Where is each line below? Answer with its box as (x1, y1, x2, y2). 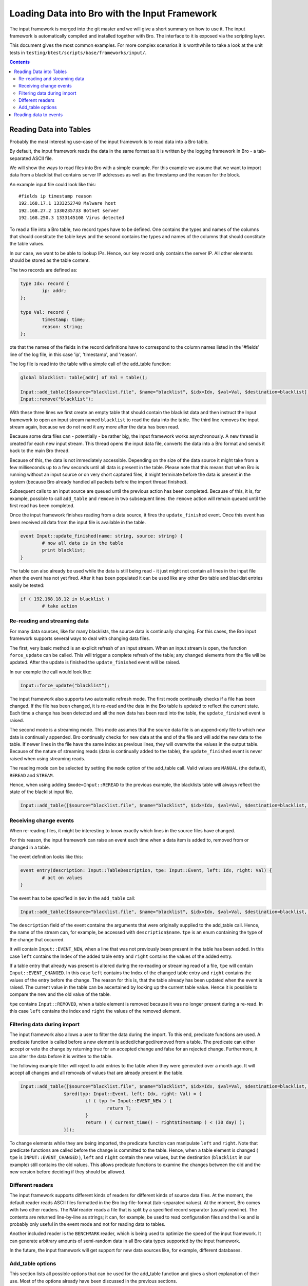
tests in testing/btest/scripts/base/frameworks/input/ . (9, 49, 147, 56)
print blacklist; (42, 547, 86, 553)
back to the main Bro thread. (9, 448, 70, 454)
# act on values (42, 874, 83, 881)
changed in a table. (9, 844, 50, 850)
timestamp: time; (42, 316, 86, 323)
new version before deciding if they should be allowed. (9, 1169, 126, 1175)
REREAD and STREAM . (9, 772, 54, 778)
